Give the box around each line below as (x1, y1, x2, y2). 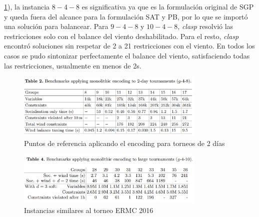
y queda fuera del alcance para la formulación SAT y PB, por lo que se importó (4, 11, 248, 21)
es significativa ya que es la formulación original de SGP (81, 1, 254, 11)
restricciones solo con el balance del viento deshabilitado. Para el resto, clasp (4, 30, 239, 41)
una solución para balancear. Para (4, 21, 108, 31)
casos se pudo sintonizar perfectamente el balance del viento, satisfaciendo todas (4, 50, 250, 60)
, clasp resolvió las (177, 21, 233, 31)
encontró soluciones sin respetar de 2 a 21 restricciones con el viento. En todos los (4, 40, 255, 51)
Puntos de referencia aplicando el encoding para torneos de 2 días (24, 137, 225, 148)
